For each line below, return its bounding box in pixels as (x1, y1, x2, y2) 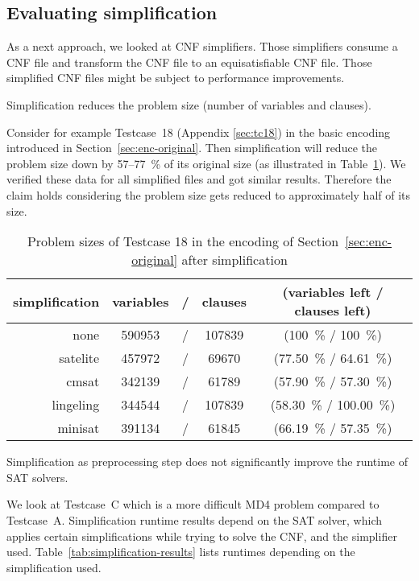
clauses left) (294, 301, 371, 320)
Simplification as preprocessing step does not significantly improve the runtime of (6, 453, 409, 470)
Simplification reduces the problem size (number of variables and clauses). (6, 96, 371, 113)
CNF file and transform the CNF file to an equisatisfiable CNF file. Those (6, 53, 372, 70)
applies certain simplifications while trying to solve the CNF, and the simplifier (6, 527, 397, 544)
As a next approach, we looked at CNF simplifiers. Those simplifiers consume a (6, 38, 398, 55)
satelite (59, 348, 100, 368)
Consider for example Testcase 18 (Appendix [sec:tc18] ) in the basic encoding (6, 123, 391, 140)
